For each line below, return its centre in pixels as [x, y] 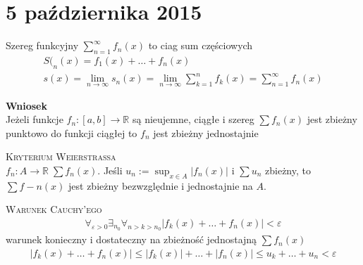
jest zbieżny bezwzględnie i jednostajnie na [161, 185]
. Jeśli [110, 170]
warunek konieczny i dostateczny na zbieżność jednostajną [131, 239]
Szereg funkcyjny [42, 45]
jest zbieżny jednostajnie [206, 132]
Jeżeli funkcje [35, 119]
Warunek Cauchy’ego [54, 209]
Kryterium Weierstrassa [61, 156]
